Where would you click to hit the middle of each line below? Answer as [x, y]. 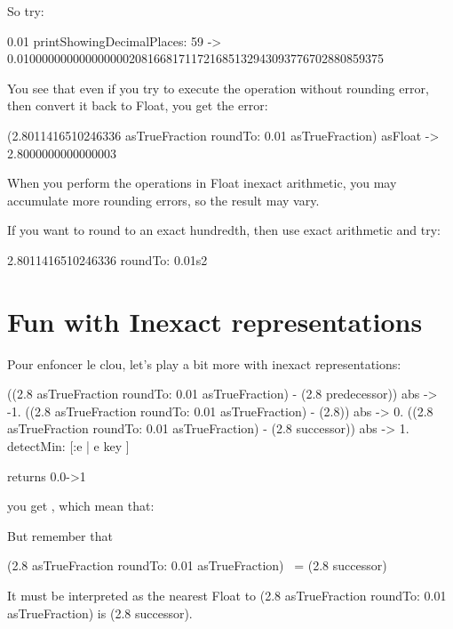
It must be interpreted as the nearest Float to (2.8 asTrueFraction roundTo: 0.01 [227, 595]
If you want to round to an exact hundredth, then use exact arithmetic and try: [224, 230]
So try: [26, 11]
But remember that [60, 535]
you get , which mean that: [81, 506]
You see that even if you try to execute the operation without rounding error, [218, 88]
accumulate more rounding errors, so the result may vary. [163, 200]
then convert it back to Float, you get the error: [138, 105]
